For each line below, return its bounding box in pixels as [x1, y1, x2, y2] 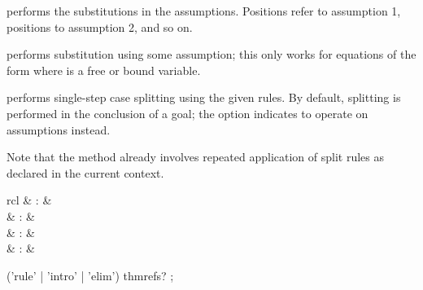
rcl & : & [7, 191, 52, 209]
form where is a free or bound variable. [7, 61, 201, 78]
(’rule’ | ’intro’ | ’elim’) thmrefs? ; [7, 266, 174, 283]
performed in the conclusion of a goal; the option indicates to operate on [7, 104, 368, 121]
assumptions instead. [7, 121, 111, 138]
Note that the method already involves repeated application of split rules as [7, 148, 384, 165]
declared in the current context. [7, 164, 164, 181]
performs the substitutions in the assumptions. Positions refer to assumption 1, [7, 2, 401, 19]
